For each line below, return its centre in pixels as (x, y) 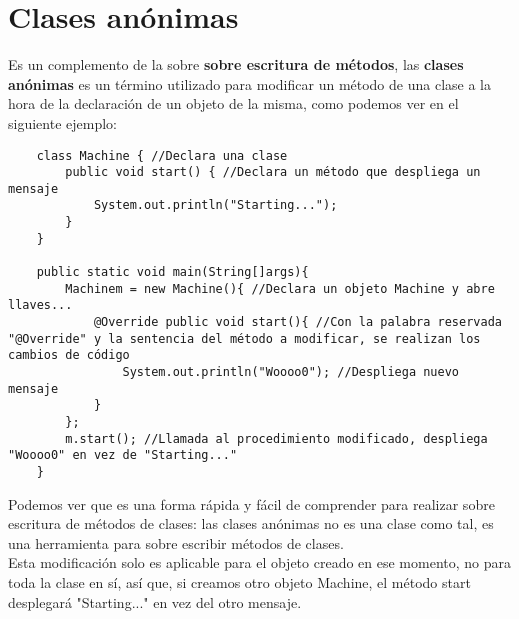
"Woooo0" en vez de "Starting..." (123, 455)
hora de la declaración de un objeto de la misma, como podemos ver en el (233, 103)
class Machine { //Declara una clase (162, 155)
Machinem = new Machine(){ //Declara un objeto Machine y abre (280, 288)
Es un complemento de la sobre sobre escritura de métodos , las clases (236, 64)
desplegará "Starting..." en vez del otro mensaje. (155, 601)
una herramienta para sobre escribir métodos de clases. (176, 542)
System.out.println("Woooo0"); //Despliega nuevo (291, 372)
